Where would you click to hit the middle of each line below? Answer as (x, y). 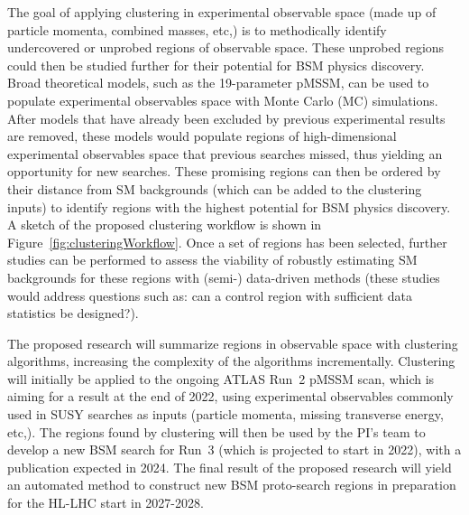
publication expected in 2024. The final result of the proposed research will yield (230, 467)
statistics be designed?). (73, 313)
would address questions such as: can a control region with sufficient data (210, 295)
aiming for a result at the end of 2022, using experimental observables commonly (230, 396)
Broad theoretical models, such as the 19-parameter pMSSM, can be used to (218, 83)
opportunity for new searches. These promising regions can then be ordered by (224, 171)
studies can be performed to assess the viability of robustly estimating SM (212, 260)
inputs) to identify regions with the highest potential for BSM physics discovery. (229, 206)
